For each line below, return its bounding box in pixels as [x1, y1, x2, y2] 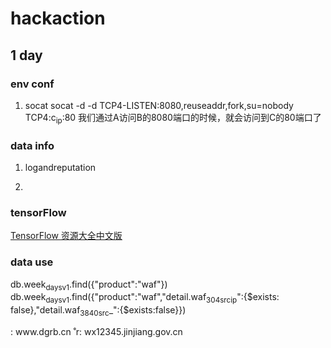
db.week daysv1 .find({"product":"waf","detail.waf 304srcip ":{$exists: [10, 291, 280, 306]
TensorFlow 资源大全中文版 [10, 230, 123, 242]
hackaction [10, 7, 106, 30]
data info [10, 138, 55, 152]
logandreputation [24, 161, 97, 173]
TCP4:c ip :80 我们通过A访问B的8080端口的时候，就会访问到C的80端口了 [24, 111, 322, 126]
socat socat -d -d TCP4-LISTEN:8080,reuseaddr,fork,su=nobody [24, 99, 294, 111]
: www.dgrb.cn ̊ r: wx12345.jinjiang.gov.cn [10, 325, 183, 337]
